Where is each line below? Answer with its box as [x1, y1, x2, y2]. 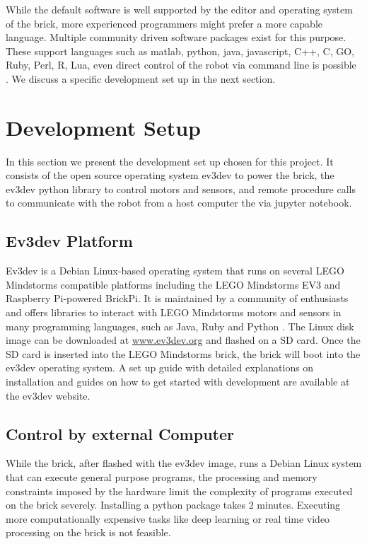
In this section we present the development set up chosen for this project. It [6, 154, 334, 168]
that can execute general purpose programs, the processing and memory [6, 470, 318, 484]
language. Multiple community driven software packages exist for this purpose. [6, 30, 346, 45]
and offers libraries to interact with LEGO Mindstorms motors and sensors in [6, 305, 342, 320]
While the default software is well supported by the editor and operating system [6, 2, 353, 16]
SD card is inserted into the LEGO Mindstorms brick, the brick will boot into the [6, 346, 361, 361]
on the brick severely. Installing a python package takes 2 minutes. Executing [6, 497, 341, 512]
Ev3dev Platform [6, 230, 133, 252]
